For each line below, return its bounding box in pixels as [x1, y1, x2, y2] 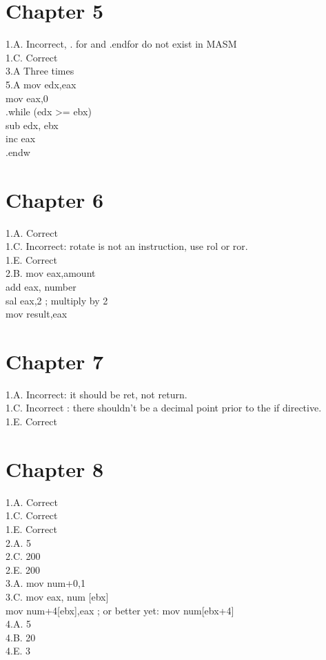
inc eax [6, 131, 36, 146]
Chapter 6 [6, 185, 104, 213]
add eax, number [6, 279, 77, 293]
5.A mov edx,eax [6, 77, 77, 91]
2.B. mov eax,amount [6, 266, 96, 280]
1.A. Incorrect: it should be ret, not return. [6, 387, 187, 401]
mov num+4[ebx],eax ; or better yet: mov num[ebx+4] [6, 603, 234, 617]
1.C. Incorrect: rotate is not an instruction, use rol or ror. [6, 239, 248, 253]
